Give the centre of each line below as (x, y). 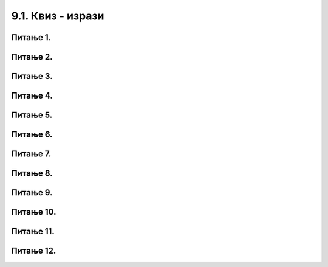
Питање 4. (32, 96)
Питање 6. (32, 135)
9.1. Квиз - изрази (58, 16)
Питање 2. (32, 57)
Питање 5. (32, 115)
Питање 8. (32, 173)
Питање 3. (32, 76)
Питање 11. (33, 231)
